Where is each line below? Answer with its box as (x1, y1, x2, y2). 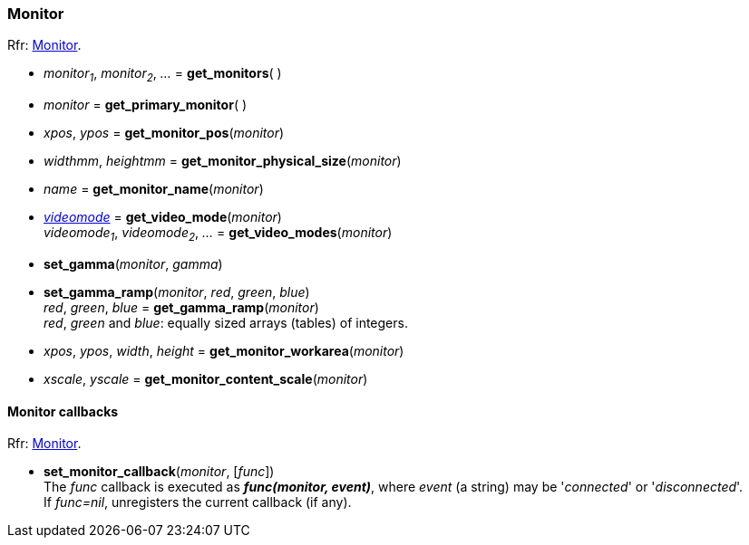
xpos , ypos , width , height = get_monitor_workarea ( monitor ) (44, 342, 404, 359)
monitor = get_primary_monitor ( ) (44, 97, 248, 113)
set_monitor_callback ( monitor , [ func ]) (44, 464, 275, 480)
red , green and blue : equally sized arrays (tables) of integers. (44, 314, 408, 330)
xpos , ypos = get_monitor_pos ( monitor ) (44, 125, 285, 141)
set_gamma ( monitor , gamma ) (44, 255, 223, 272)
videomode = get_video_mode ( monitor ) (44, 209, 282, 225)
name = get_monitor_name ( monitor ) (44, 181, 264, 197)
